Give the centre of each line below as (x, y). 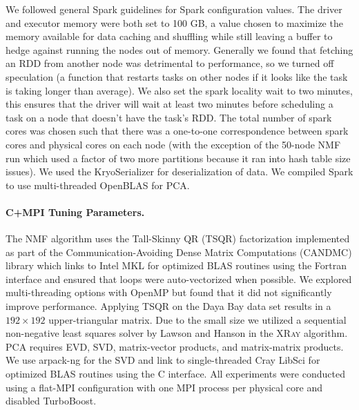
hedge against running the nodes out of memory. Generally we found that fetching (179, 49)
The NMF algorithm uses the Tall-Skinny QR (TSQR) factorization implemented (178, 238)
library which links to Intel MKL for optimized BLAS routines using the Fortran (176, 265)
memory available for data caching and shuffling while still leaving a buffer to (169, 36)
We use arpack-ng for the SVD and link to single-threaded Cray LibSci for (163, 360)
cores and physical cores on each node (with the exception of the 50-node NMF (173, 144)
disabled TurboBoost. (51, 401)
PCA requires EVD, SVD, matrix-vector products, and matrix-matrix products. (175, 346)
